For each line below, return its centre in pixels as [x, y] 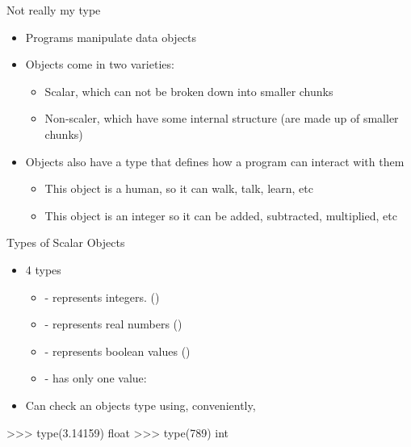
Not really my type [54, 10]
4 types [43, 269]
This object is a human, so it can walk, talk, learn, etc [179, 188]
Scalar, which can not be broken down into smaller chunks [189, 91]
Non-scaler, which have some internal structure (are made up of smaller [222, 118]
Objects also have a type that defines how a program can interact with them [215, 161]
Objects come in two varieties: [100, 64]
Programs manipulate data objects [111, 37]
